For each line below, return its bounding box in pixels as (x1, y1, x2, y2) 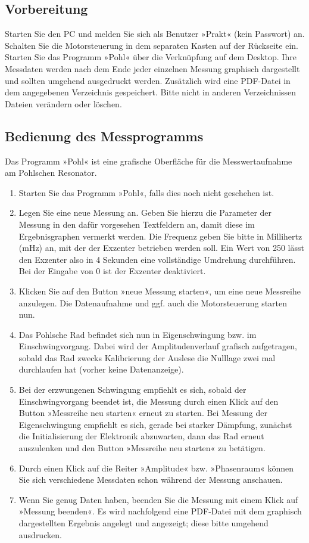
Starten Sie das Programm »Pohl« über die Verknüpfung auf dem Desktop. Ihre (5, 51, 296, 63)
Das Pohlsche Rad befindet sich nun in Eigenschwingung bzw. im (18, 328, 257, 340)
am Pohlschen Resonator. (5, 166, 97, 179)
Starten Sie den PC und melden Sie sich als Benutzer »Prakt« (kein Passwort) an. (5, 27, 305, 40)
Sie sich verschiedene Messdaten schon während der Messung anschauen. (18, 473, 283, 486)
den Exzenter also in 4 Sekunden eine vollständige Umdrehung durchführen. (18, 253, 296, 265)
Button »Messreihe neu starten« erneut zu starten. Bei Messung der (18, 407, 267, 419)
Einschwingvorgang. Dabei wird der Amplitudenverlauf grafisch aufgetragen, (18, 340, 297, 352)
